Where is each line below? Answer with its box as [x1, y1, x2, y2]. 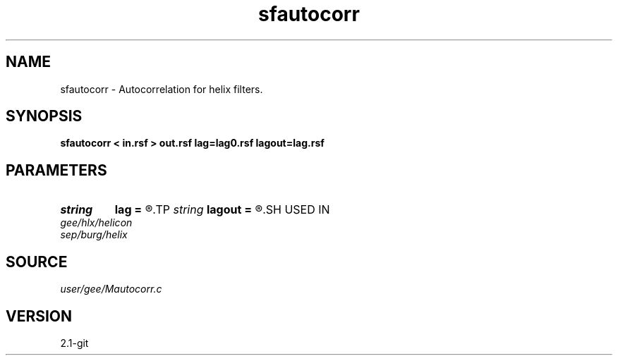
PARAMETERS [6, 161, 107, 179]
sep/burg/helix [60, 228, 128, 241]
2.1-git [60, 336, 89, 349]
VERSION [6, 307, 73, 325]
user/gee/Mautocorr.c [60, 283, 162, 295]
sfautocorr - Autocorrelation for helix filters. [60, 82, 263, 95]
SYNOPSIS [6, 107, 83, 126]
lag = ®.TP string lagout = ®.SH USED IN [114, 202, 330, 217]
